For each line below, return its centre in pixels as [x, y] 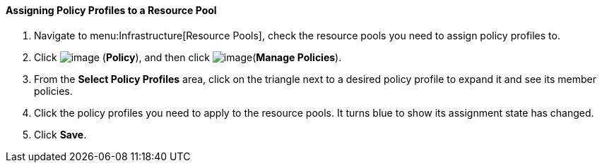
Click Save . [60, 134]
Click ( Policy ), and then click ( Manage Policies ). [188, 57]
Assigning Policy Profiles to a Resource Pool [111, 10]
